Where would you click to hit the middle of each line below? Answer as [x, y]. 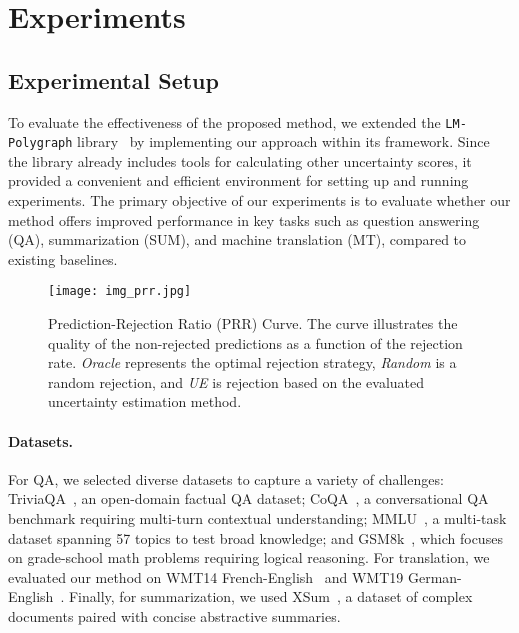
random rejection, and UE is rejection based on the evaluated [236, 381]
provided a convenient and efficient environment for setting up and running [238, 180]
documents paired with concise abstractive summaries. [174, 616]
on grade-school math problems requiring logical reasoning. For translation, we [249, 557]
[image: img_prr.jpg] [120, 291]
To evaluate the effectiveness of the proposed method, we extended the [224, 121]
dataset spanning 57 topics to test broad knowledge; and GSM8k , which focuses [255, 537]
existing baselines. [63, 258]
